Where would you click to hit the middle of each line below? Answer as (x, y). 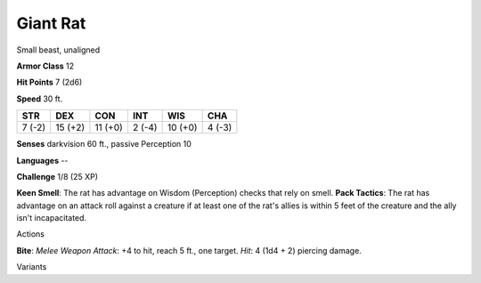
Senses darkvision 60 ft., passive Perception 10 (104, 144)
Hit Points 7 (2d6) (49, 82)
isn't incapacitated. (52, 218)
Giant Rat (51, 23)
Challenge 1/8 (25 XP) (57, 176)
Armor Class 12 (45, 66)
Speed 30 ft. (40, 99)
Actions (30, 234)
